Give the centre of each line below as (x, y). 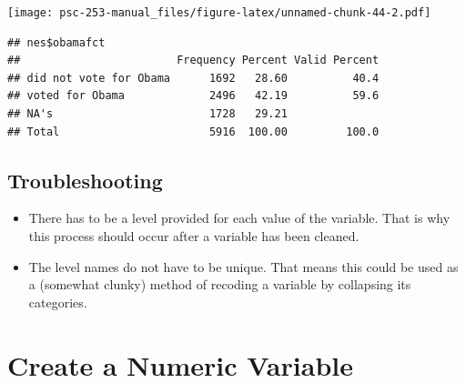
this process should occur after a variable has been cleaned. (194, 236)
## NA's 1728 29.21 (147, 114)
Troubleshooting (85, 180)
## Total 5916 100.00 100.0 (193, 131)
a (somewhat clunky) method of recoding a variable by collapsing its (220, 284)
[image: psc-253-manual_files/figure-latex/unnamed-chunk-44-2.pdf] (219, 13)
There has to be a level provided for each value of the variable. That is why (239, 218)
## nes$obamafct (56, 42)
